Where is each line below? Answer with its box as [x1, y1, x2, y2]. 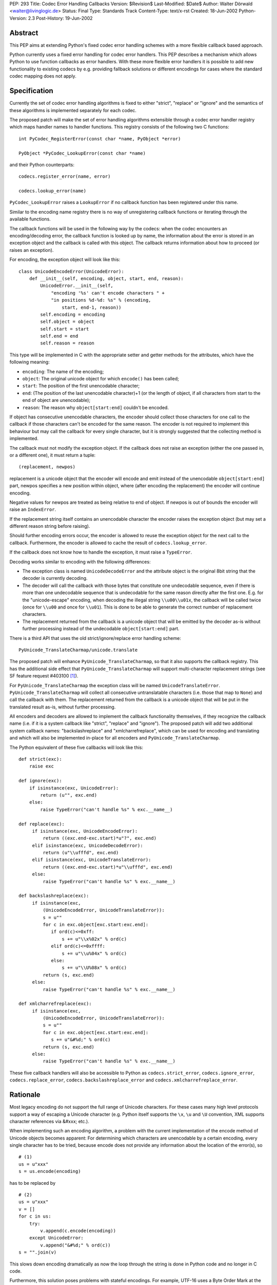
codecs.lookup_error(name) [18, 188, 87, 194]
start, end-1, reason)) [62, 304, 122, 310]
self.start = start [40, 326, 89, 332]
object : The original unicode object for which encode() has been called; [22, 376, 180, 382]
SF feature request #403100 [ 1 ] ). [9, 673, 78, 679]
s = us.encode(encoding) [18, 1168, 81, 1174]
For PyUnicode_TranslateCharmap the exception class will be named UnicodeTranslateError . [9, 682, 221, 688]
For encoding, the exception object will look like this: [9, 256, 121, 263]
